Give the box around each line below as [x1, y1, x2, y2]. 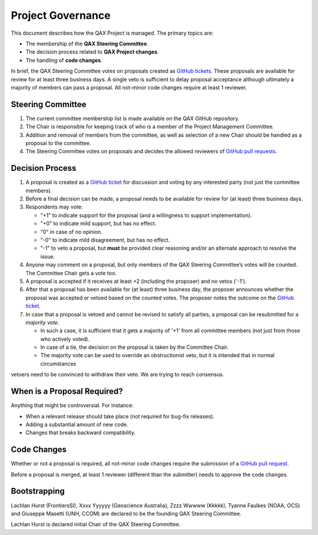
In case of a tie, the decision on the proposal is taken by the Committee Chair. [40, 344, 229, 351]
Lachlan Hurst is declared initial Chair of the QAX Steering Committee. [11, 521, 181, 528]
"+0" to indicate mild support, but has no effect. [40, 220, 157, 227]
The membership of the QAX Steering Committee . [25, 40, 148, 47]
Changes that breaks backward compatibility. [25, 429, 135, 436]
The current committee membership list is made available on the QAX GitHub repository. [25, 115, 240, 122]
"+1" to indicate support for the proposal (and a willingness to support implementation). [40, 212, 253, 219]
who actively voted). [40, 335, 90, 342]
